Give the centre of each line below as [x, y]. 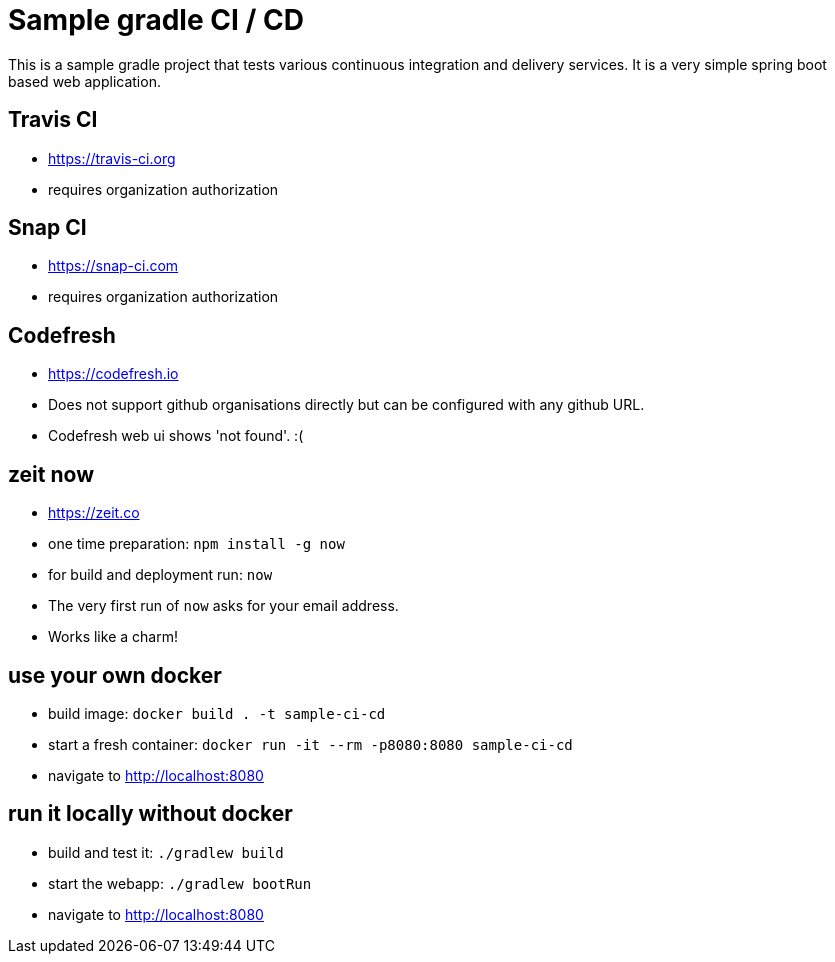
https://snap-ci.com [113, 266]
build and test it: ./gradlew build [166, 852]
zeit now [51, 474]
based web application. [84, 81]
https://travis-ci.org [112, 158]
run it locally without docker [150, 814]
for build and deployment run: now [160, 575]
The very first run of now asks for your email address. [223, 606]
